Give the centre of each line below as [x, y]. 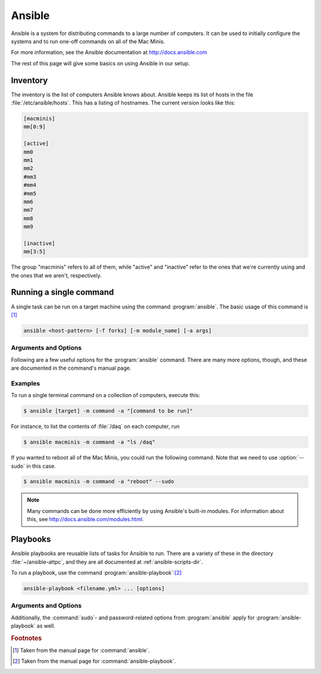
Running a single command [62, 292]
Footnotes [26, 638]
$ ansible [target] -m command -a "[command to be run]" [108, 411]
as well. [46, 626]
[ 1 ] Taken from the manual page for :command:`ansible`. [81, 650]
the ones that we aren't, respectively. [56, 275]
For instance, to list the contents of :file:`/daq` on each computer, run [95, 426]
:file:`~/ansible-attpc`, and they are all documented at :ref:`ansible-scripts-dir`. [107, 562]
